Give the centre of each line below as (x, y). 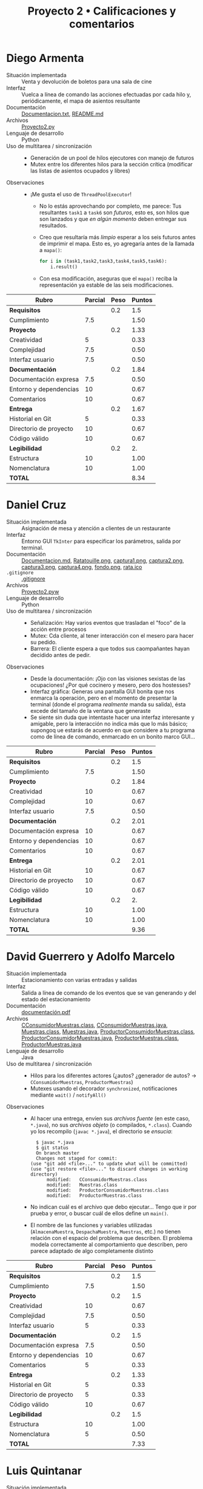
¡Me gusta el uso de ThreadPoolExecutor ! (81, 194)
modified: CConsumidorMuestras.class (97, 1179)
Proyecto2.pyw (40, 591)
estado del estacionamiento (56, 999)
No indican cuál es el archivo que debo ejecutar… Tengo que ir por (113, 1207)
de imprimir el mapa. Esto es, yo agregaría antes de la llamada (117, 244)
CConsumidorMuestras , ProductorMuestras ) (82, 1082)
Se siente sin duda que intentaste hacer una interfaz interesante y (112, 717)
